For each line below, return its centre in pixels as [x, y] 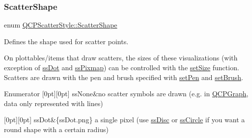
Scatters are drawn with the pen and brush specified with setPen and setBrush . [124, 77]
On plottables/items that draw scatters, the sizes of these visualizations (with [121, 58]
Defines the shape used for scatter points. [66, 41]
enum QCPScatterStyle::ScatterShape [61, 25]
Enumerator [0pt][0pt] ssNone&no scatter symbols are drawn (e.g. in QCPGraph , [126, 94]
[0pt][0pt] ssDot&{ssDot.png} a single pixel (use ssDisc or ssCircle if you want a [125, 120]
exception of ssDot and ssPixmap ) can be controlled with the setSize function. [122, 67]
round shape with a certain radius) [56, 129]
